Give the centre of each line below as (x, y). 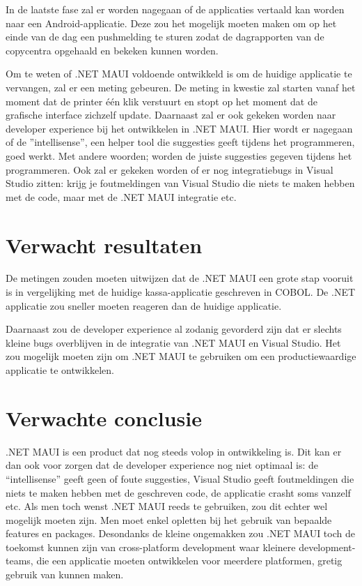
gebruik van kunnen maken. (65, 574)
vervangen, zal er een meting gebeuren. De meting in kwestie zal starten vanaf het (181, 87)
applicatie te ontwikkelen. (60, 370)
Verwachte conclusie (104, 418)
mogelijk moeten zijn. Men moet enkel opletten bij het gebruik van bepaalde (169, 519)
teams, (19, 561)
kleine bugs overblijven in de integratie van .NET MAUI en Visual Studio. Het (173, 342)
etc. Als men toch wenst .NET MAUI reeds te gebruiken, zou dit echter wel (167, 506)
